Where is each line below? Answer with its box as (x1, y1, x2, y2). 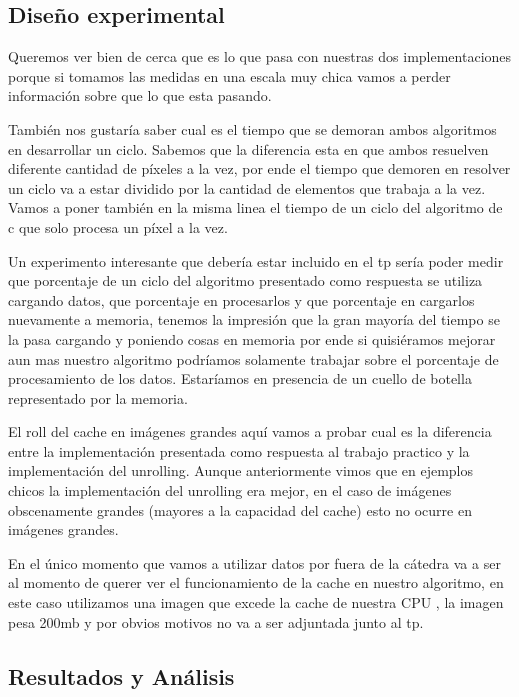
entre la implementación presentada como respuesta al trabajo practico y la (8, 440, 470, 461)
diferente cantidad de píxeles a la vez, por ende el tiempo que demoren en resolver (8, 158, 511, 179)
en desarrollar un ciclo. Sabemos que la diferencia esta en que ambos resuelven (8, 138, 489, 159)
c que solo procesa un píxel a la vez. (8, 216, 228, 237)
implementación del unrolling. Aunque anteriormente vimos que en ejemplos (8, 460, 473, 481)
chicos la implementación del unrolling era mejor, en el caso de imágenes (8, 480, 452, 501)
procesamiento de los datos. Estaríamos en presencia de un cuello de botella (8, 368, 472, 389)
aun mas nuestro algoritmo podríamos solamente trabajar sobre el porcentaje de (8, 348, 499, 369)
